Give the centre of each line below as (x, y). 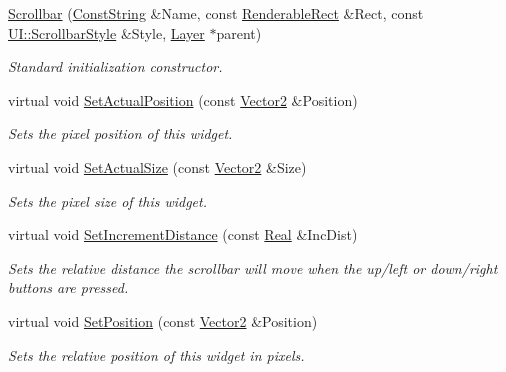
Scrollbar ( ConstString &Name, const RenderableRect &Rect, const (216, 13)
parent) (239, 32)
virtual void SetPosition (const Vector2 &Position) (163, 320)
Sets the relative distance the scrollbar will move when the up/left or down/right (253, 267)
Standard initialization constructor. (115, 66)
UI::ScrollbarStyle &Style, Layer (106, 32)
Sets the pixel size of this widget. (108, 200)
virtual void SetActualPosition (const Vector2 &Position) (183, 99)
